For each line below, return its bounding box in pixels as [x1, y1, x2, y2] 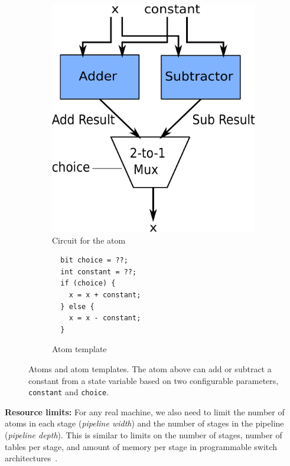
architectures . [5, 452, 58, 464]
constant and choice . [28, 386, 109, 398]
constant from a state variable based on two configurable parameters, [28, 374, 279, 386]
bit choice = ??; [60, 256, 128, 265]
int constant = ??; [60, 267, 137, 276]
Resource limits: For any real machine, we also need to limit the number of [5, 405, 285, 418]
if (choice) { [60, 279, 116, 288]
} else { [60, 302, 95, 311]
